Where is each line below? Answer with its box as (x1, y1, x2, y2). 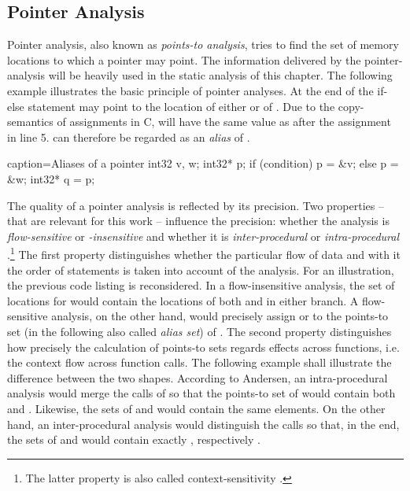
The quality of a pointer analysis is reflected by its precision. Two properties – (7, 197, 384, 213)
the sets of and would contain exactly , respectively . (7, 431, 260, 448)
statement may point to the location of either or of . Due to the (28, 98, 335, 114)
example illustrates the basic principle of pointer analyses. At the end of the (7, 82, 374, 98)
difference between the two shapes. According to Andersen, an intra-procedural (7, 369, 388, 386)
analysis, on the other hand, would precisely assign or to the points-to (51, 308, 389, 324)
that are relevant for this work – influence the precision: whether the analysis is (7, 212, 390, 229)
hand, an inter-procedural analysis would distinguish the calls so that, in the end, (7, 415, 400, 432)
